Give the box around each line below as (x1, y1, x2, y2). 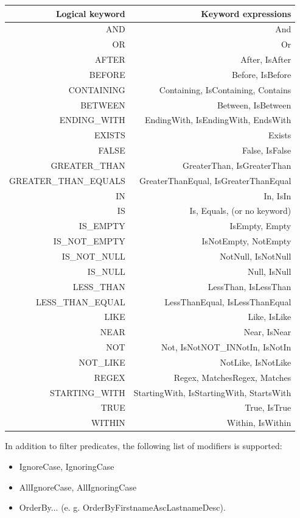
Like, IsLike (248, 310, 291, 323)
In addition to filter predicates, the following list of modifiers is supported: (5, 439, 282, 452)
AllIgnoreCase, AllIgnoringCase (19, 480, 137, 493)
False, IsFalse (242, 144, 291, 157)
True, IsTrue (245, 401, 291, 414)
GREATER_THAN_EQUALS (9, 174, 125, 186)
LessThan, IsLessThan (208, 280, 291, 293)
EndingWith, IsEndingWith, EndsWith (144, 113, 291, 126)
